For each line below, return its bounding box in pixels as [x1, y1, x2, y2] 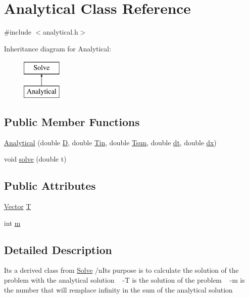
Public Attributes [4, 178, 96, 193]
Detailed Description [4, 242, 112, 257]
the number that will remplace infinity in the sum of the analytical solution [4, 284, 233, 295]
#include [4, 27, 32, 37]
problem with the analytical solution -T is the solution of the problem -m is [4, 275, 245, 285]
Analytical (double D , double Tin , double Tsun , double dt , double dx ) [4, 137, 217, 147]
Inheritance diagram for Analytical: [4, 43, 111, 53]
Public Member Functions [4, 114, 140, 129]
